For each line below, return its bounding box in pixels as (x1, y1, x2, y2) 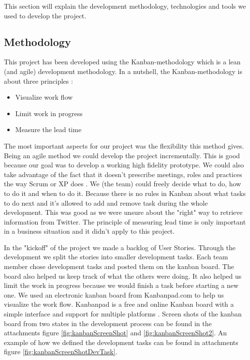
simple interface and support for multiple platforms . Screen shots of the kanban (4, 309, 242, 319)
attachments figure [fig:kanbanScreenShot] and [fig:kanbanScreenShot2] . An (4, 328, 227, 338)
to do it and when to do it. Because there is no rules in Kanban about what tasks (4, 188, 246, 198)
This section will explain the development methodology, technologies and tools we (4, 1, 246, 11)
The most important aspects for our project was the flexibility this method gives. (4, 140, 244, 150)
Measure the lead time (15, 124, 82, 135)
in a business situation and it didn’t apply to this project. (4, 226, 175, 236)
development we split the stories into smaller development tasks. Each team (4, 252, 228, 262)
